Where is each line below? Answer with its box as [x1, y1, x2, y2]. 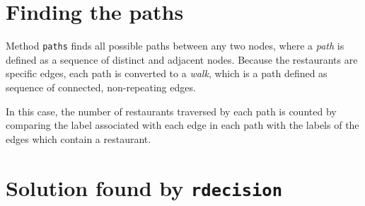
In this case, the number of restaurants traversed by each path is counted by [6, 103, 337, 118]
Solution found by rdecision [6, 173, 282, 202]
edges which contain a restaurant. [6, 131, 151, 146]
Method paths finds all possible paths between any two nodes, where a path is [6, 38, 344, 53]
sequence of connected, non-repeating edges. [6, 79, 196, 94]
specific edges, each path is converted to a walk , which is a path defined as [6, 66, 328, 81]
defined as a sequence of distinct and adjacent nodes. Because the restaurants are [6, 52, 358, 67]
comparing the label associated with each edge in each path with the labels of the [6, 118, 359, 132]
